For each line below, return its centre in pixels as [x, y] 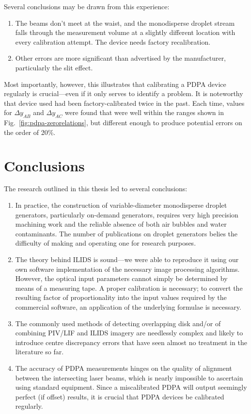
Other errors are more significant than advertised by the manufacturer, [121, 58]
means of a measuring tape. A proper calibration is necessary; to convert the [129, 288]
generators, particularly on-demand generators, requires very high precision [127, 214]
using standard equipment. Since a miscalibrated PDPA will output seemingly [131, 387]
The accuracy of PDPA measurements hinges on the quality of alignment [124, 368]
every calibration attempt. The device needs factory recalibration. [113, 41]
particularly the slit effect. [54, 67]
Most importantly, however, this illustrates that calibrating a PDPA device [115, 84]
